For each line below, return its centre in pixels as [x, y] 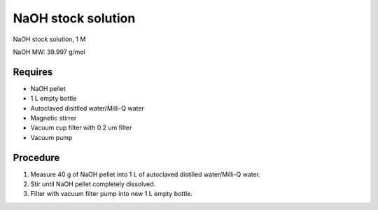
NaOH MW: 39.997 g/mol [49, 52]
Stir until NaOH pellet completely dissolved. [93, 184]
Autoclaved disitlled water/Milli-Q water [87, 108]
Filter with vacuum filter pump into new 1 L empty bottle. [111, 194]
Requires [33, 72]
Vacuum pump [51, 137]
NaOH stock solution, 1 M [49, 39]
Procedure [36, 157]
